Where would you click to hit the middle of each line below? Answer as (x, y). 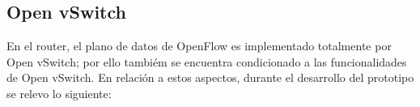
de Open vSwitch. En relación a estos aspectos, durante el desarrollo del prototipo (210, 77)
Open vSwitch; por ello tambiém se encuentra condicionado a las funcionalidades (207, 61)
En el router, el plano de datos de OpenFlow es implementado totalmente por (199, 46)
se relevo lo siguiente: (59, 93)
